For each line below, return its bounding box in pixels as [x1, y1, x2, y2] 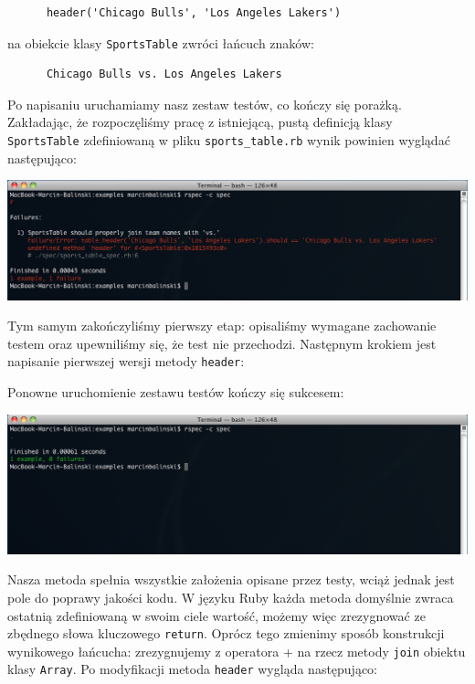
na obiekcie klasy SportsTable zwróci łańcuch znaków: [7, 33, 314, 52]
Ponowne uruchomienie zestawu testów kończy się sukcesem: [7, 383, 344, 402]
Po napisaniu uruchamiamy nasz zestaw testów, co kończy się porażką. [7, 94, 402, 113]
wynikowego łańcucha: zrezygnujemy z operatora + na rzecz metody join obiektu [7, 641, 466, 660]
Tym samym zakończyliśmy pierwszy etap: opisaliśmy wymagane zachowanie [7, 316, 437, 335]
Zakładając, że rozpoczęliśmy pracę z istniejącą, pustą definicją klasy [7, 112, 393, 132]
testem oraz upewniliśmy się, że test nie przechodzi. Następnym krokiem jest [7, 333, 437, 353]
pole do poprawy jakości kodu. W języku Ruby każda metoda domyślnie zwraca [7, 587, 454, 606]
